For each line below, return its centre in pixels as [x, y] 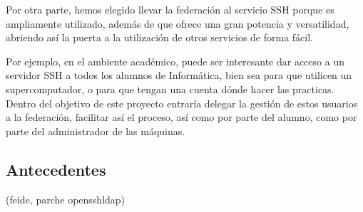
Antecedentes [56, 169]
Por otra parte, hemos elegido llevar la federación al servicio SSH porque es [170, 9]
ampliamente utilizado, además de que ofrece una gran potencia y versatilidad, [178, 23]
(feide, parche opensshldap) [66, 199]
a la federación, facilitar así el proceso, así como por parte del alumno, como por [181, 117]
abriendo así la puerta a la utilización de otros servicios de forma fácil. [160, 37]
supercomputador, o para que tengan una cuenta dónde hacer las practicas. [170, 89]
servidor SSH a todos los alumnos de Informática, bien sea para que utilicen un [179, 75]
